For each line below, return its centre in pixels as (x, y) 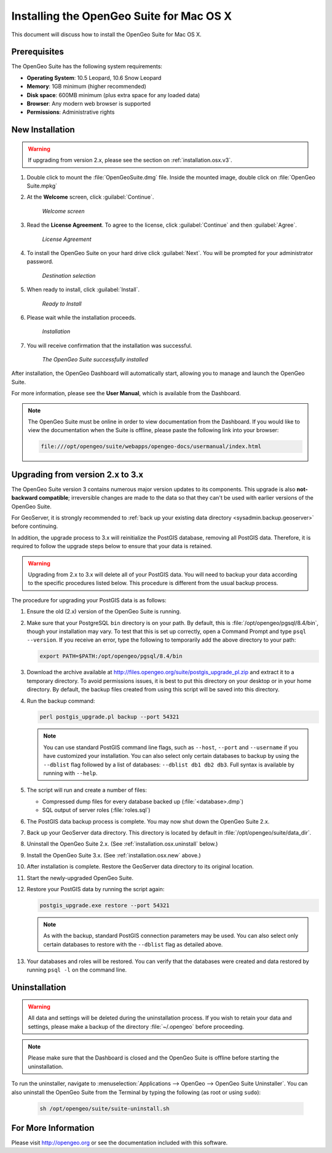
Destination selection (69, 275)
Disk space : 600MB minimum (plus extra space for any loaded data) (113, 95)
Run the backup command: (61, 701)
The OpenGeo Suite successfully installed (95, 360)
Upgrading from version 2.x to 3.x (77, 474)
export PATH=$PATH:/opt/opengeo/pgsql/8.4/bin (111, 656)
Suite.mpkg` (42, 186)
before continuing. (35, 526)
